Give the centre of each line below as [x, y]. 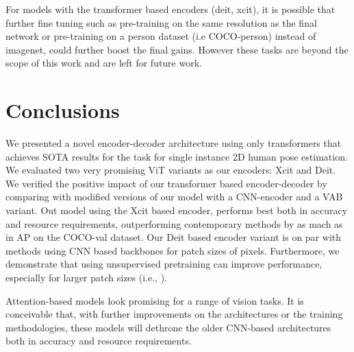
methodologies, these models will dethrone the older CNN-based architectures [168, 327]
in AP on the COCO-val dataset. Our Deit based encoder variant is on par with [173, 237]
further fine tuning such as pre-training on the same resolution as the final [161, 22]
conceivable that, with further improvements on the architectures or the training [174, 314]
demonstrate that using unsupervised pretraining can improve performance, [164, 264]
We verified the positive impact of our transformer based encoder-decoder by [166, 183]
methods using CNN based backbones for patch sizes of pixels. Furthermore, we [173, 250]
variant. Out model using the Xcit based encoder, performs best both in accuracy [177, 210]
